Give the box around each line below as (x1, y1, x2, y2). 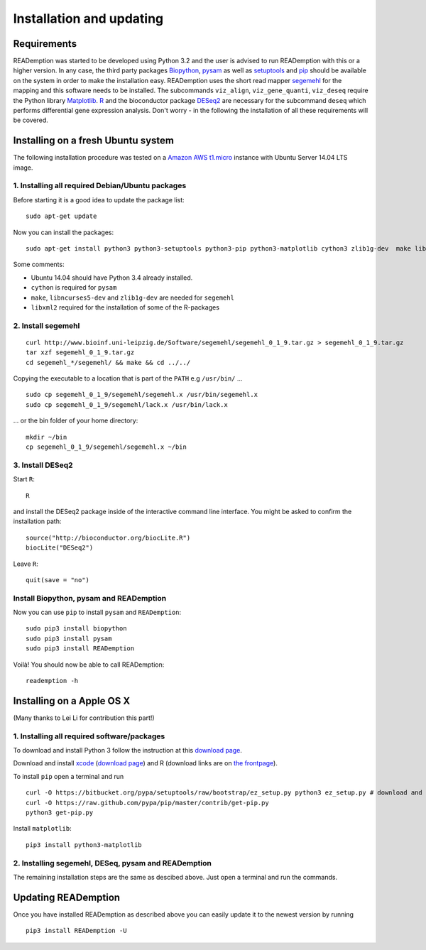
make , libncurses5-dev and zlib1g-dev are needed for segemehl (31, 293, 234, 302)
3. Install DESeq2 (13, 460, 74, 470)
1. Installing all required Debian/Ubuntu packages (13, 181, 187, 191)
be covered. (13, 116, 49, 124)
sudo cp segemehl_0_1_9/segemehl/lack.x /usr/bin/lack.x (26, 400, 229, 408)
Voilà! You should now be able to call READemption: (13, 660, 165, 669)
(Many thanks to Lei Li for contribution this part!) (13, 714, 155, 722)
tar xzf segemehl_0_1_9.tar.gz (26, 349, 135, 356)
